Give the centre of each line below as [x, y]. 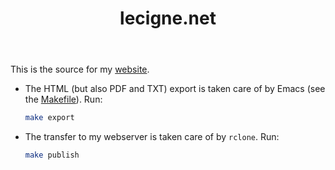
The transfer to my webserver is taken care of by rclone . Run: [152, 137]
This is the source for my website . [80, 69]
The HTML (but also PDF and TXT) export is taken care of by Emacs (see [175, 89]
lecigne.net [168, 18]
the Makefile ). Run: [63, 99]
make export [49, 118]
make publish [52, 155]
